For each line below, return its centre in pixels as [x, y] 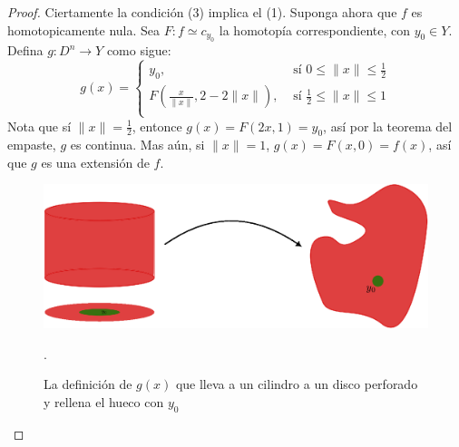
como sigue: [139, 50]
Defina [25, 50]
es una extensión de [95, 162]
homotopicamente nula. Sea [83, 29]
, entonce [157, 126]
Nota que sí [39, 126]
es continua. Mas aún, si [137, 145]
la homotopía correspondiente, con [314, 29]
